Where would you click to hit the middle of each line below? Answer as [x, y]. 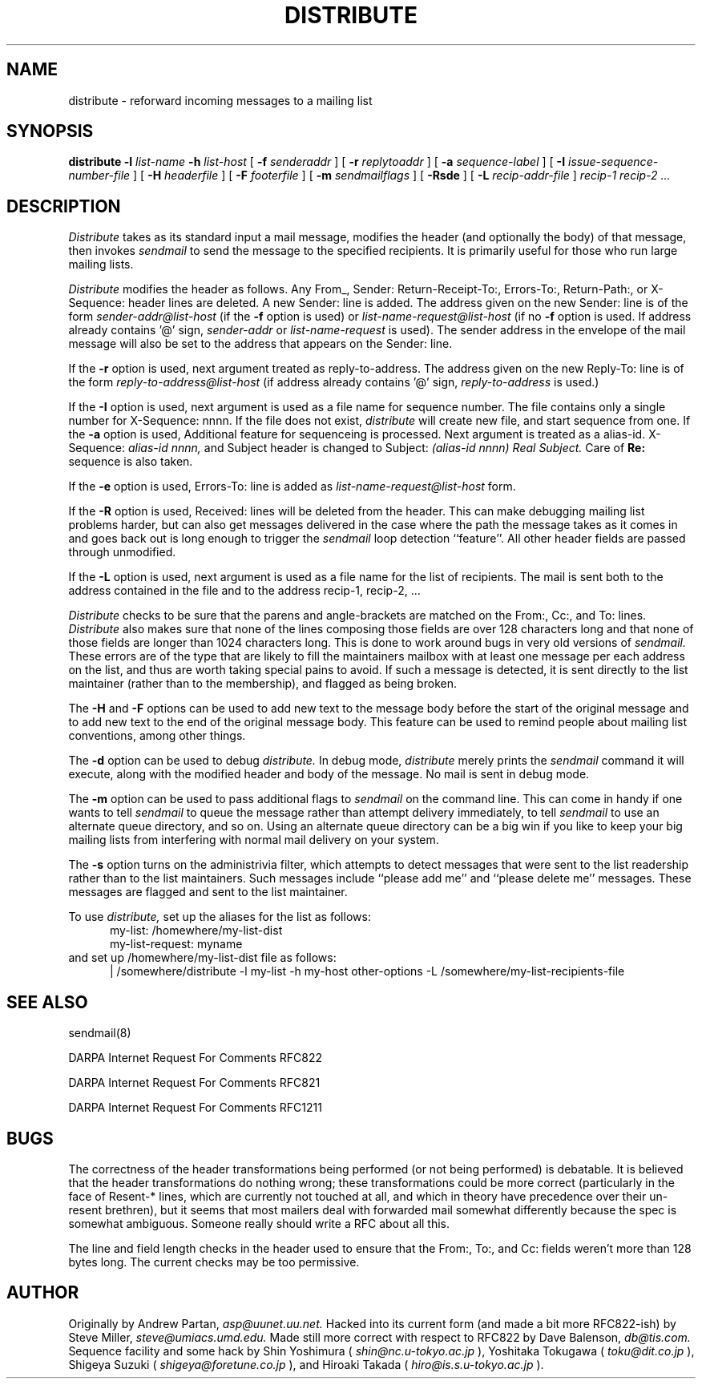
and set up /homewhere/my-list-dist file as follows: [202, 958]
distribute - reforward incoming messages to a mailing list [220, 100]
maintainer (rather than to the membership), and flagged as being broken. [262, 684]
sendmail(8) [100, 1033]
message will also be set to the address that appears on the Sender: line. [260, 344]
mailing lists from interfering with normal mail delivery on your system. [254, 840]
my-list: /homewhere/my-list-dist [196, 931]
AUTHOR [43, 1293]
